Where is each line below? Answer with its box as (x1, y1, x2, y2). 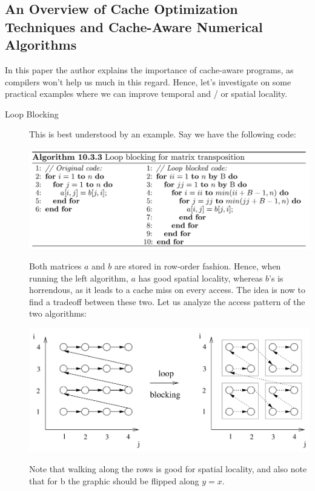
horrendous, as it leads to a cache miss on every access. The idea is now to (29, 283, 306, 296)
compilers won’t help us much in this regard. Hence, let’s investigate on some (5, 75, 291, 88)
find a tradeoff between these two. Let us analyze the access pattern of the (29, 295, 305, 308)
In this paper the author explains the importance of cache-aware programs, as (5, 63, 294, 76)
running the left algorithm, (29, 271, 128, 284)
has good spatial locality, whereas (138, 271, 263, 284)
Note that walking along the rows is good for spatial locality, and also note (29, 463, 307, 475)
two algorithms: (29, 307, 87, 320)
